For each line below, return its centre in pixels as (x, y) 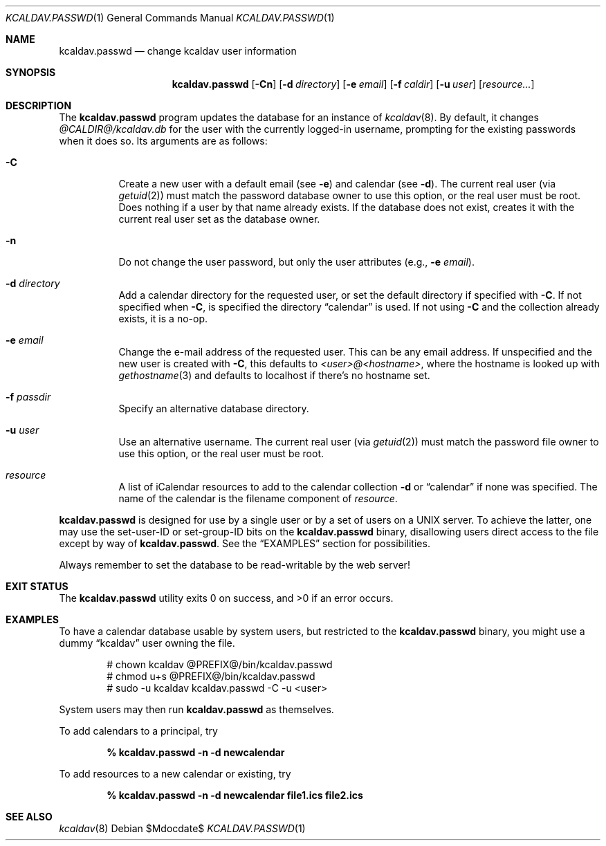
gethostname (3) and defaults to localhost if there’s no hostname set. (274, 375)
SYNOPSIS (31, 72)
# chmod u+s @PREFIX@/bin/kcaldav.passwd (211, 676)
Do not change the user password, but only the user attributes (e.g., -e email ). (296, 262)
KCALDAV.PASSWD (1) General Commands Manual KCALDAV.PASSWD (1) (170, 18)
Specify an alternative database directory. (214, 408)
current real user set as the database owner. (219, 219)
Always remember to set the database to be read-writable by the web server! (235, 565)
